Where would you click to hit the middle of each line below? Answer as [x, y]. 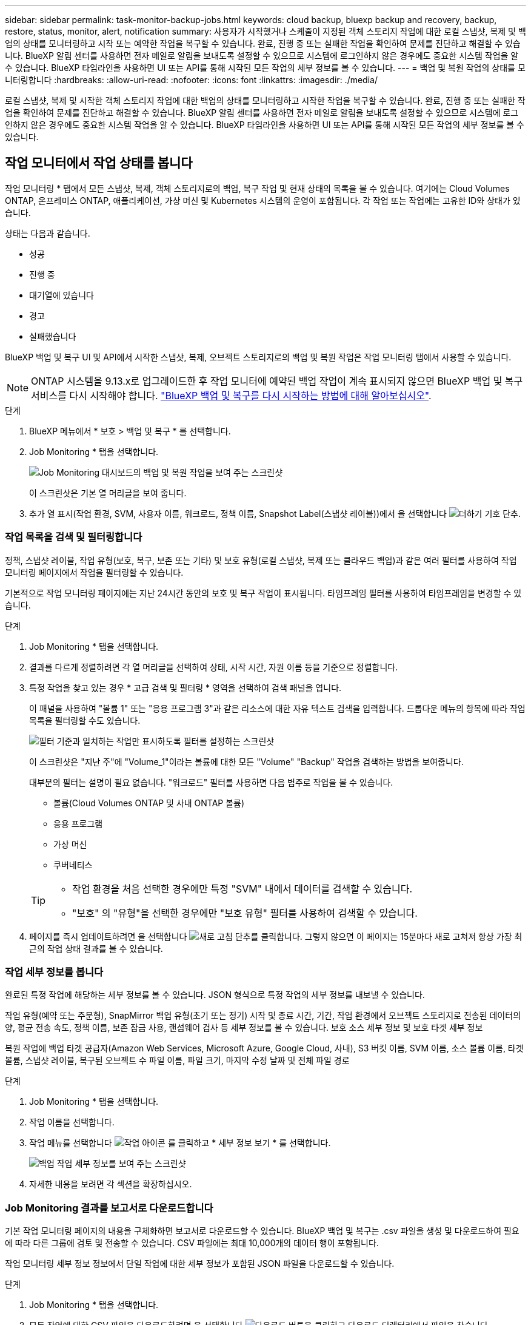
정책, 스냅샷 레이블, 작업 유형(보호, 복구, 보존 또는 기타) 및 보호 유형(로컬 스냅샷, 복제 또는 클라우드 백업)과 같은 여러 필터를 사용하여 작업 [261, 560]
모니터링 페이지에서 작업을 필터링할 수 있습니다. [94, 572]
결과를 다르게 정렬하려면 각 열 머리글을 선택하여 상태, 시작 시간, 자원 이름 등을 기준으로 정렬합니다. [214, 667]
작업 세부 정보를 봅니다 [54, 972]
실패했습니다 [53, 336]
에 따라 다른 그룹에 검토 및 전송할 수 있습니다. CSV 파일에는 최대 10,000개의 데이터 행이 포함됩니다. [192, 1243]
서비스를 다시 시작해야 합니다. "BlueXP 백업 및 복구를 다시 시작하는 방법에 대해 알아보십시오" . [231, 395]
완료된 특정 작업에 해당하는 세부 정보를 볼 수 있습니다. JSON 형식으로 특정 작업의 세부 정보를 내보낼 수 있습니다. [215, 995]
